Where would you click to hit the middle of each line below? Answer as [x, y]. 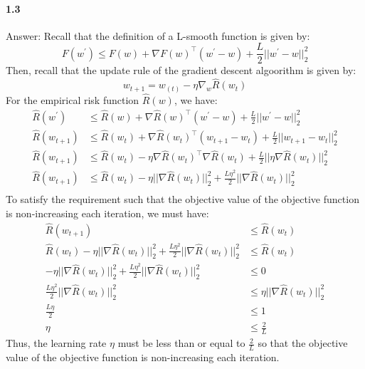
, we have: [196, 100]
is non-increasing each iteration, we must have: [107, 213]
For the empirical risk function [73, 100]
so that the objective [303, 343]
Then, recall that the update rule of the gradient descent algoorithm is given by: [181, 70]
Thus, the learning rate [56, 343]
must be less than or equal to [181, 343]
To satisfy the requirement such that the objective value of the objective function [182, 199]
